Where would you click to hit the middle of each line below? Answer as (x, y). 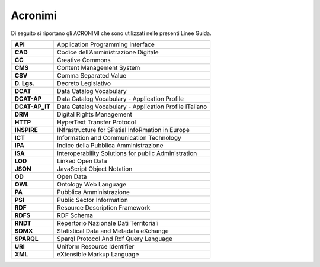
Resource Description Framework (104, 207)
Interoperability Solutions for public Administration (127, 153)
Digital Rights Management (95, 114)
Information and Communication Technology (119, 137)
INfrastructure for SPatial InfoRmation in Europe (123, 130)
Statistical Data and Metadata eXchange (113, 231)
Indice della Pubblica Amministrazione (110, 145)
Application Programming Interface (106, 44)
